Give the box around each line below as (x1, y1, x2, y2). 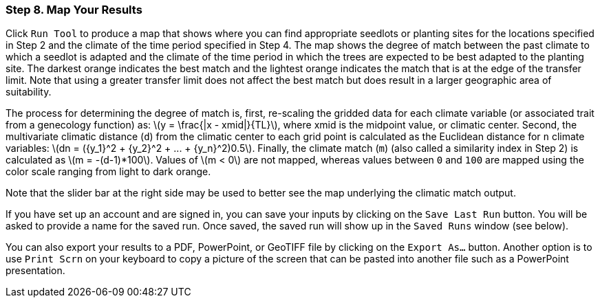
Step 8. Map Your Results (6, 3, 142, 16)
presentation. (6, 265, 65, 277)
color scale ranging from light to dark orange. (6, 166, 211, 178)
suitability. (6, 86, 52, 98)
